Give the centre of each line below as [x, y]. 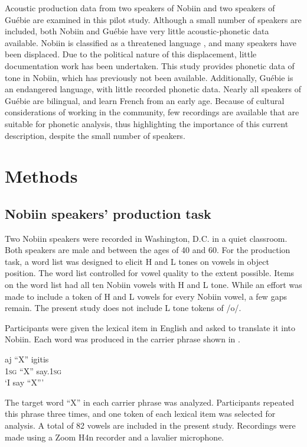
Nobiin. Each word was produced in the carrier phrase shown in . [123, 339]
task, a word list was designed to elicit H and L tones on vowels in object [137, 261]
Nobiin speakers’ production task [108, 213]
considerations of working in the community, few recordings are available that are [152, 112]
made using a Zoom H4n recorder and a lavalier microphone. [115, 437]
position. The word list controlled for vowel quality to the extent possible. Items [150, 273]
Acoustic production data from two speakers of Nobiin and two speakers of [140, 8]
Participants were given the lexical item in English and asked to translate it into [150, 327]
